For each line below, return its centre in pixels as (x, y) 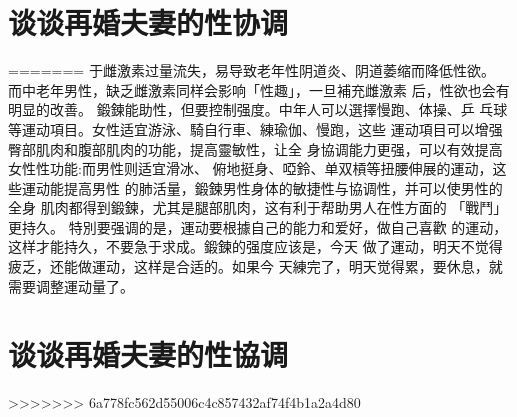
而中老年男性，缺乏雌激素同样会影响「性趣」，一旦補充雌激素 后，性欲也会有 (259, 89)
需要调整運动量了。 (71, 285)
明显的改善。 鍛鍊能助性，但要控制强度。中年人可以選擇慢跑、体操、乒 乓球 (258, 109)
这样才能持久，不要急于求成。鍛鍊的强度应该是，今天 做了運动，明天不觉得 (255, 246)
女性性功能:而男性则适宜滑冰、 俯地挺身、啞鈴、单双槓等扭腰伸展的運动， (250, 168)
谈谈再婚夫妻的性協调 (148, 354)
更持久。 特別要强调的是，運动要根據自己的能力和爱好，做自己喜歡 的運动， (258, 226)
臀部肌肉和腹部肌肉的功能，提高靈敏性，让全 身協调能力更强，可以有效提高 (255, 148)
